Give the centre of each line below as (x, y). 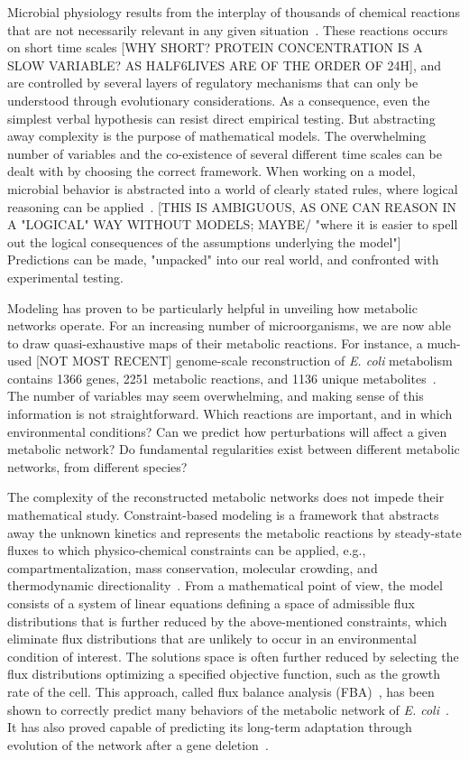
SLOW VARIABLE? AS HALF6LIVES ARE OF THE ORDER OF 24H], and (225, 65)
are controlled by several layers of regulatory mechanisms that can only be (213, 83)
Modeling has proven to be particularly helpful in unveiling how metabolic (212, 307)
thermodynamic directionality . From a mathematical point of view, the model (225, 585)
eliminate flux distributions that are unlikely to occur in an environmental (212, 639)
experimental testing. (65, 277)
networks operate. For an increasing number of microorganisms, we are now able (229, 325)
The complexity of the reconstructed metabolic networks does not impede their (226, 497)
